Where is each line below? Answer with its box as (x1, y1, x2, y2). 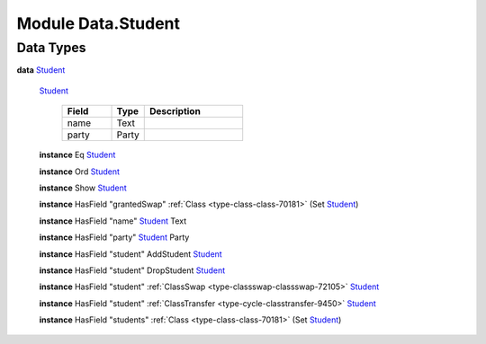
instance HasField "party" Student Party (39, 232, 190, 243)
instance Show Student (39, 182, 128, 193)
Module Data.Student (16, 13, 180, 33)
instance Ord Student (39, 166, 121, 177)
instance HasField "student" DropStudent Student (39, 265, 226, 276)
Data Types (16, 40, 86, 56)
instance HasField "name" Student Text (39, 216, 187, 226)
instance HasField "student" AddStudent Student (39, 248, 222, 260)
